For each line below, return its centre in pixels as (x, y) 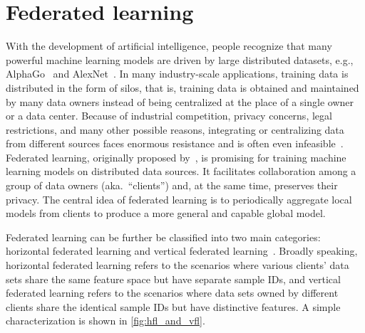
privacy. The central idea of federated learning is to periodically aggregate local (179, 199)
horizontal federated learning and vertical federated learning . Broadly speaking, (182, 251)
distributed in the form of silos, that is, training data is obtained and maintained (182, 87)
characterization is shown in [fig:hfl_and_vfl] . (106, 321)
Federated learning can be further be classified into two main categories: (163, 237)
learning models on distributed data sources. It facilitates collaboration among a (181, 171)
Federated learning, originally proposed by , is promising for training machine (176, 157)
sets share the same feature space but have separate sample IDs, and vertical (173, 279)
